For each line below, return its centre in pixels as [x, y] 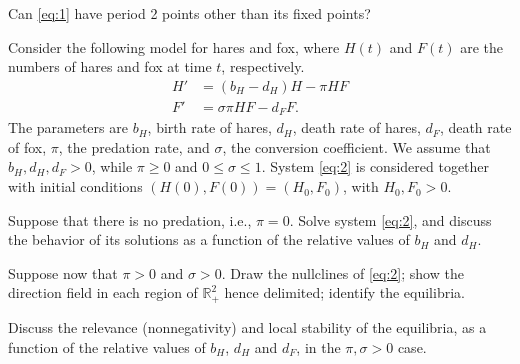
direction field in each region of [103, 292]
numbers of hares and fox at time [110, 66]
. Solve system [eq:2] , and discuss [390, 219]
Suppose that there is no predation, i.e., [130, 219]
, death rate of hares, [356, 127]
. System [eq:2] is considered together [375, 166]
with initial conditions [75, 186]
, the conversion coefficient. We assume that [356, 146]
